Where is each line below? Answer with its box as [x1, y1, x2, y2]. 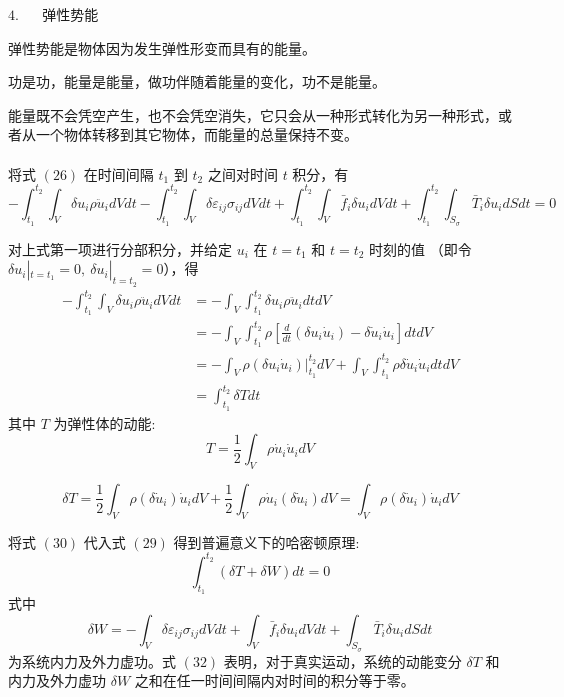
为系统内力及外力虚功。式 [8, 650, 176, 671]
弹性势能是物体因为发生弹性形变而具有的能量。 [8, 37, 316, 58]
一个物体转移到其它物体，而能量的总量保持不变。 [35, 124, 358, 145]
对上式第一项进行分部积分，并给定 [8, 238, 232, 259]
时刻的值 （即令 [369, 238, 472, 259]
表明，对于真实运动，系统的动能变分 [223, 650, 462, 671]
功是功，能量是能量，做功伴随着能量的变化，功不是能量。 [8, 71, 386, 92]
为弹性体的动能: [53, 412, 156, 433]
